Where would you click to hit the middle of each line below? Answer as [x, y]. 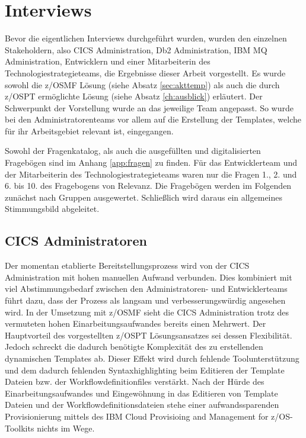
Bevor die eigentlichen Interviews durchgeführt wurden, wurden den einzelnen [146, 38]
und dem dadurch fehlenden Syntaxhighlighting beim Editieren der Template [145, 370]
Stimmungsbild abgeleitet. [52, 209]
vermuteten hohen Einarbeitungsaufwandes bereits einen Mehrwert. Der [136, 323]
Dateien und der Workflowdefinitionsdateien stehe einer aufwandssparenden [142, 405]
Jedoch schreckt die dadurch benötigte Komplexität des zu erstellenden [134, 347]
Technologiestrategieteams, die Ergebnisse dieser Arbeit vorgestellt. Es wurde [145, 73]
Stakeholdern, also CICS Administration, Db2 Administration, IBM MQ [136, 49]
